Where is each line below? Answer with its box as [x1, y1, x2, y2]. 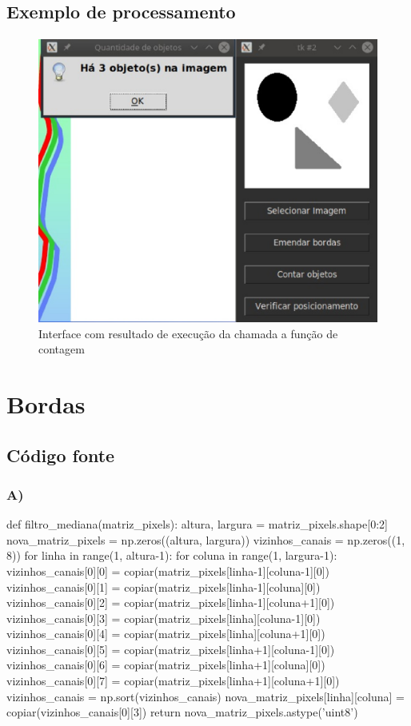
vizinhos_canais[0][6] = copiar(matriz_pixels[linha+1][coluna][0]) [6, 656, 325, 673]
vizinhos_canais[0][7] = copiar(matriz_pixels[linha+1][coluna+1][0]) [6, 672, 340, 689]
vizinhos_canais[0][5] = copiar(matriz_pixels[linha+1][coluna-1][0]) [6, 640, 335, 657]
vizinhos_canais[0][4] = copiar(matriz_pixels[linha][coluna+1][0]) [6, 625, 325, 642]
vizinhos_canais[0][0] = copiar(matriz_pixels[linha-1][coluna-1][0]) [6, 562, 330, 579]
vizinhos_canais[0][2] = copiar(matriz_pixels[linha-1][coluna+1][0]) [6, 594, 335, 611]
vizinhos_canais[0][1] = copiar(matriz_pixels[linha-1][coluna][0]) [6, 578, 321, 595]
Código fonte [6, 442, 115, 467]
